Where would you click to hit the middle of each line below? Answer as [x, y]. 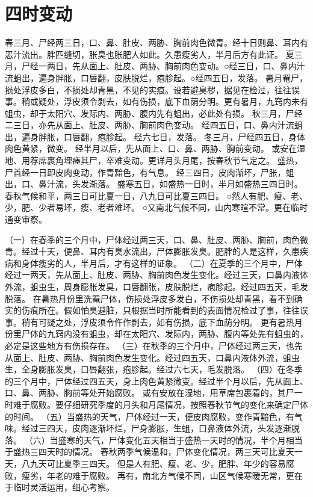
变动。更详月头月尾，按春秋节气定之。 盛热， [212, 160]
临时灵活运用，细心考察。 [64, 487]
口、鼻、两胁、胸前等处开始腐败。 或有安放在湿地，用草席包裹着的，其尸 [150, 393]
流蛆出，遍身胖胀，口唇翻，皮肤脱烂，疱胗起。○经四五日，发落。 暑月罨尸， [156, 77]
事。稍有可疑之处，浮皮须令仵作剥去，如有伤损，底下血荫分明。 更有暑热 [150, 322]
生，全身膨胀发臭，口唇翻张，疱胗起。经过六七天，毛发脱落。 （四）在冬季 [154, 369]
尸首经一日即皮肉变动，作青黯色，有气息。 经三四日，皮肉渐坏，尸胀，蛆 [150, 172]
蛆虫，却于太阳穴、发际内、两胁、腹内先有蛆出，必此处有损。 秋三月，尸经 [154, 113]
